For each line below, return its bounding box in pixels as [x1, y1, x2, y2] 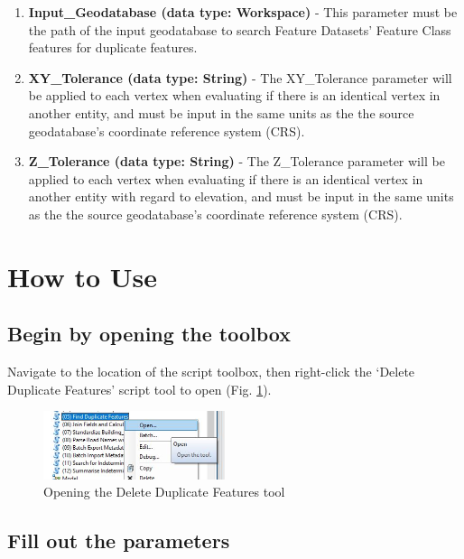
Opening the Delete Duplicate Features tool [43, 482, 285, 501]
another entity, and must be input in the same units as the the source [28, 103, 414, 122]
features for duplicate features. [28, 38, 198, 57]
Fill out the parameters [7, 526, 230, 554]
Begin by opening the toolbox [7, 320, 291, 348]
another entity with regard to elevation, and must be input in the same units [28, 187, 454, 206]
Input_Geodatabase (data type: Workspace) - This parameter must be [28, 3, 458, 21]
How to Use [7, 257, 157, 294]
